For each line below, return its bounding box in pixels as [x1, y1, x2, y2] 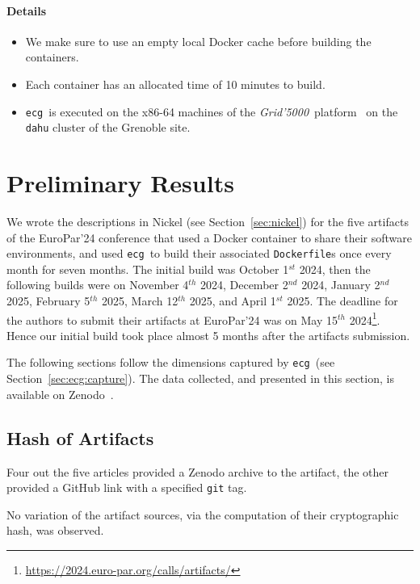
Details [6, 2, 47, 19]
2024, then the [299, 260, 371, 277]
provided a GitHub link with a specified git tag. [6, 479, 247, 496]
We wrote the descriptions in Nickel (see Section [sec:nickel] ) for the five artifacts [6, 213, 409, 230]
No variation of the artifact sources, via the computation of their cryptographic [6, 506, 399, 523]
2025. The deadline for [287, 292, 398, 309]
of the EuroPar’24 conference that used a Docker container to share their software [6, 229, 412, 246]
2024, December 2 [199, 276, 288, 293]
